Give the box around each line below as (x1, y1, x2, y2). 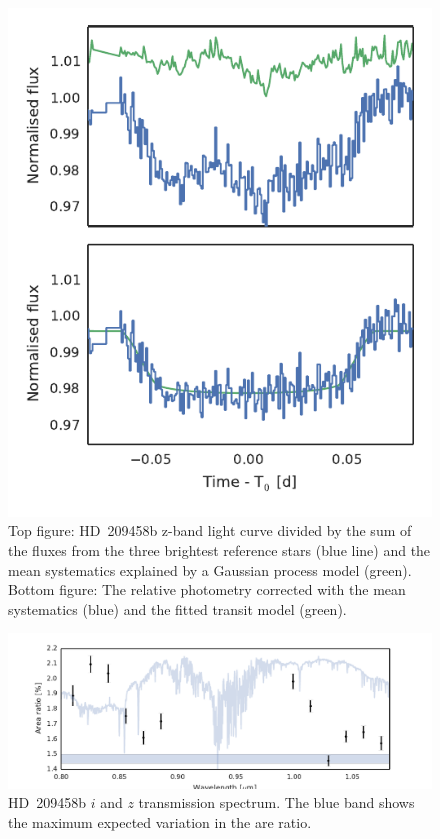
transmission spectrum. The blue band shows (138, 792, 415, 813)
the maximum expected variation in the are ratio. (8, 811, 312, 832)
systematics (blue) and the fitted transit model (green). (8, 598, 347, 619)
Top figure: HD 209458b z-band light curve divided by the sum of (8, 520, 412, 541)
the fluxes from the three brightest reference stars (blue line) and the (8, 539, 431, 560)
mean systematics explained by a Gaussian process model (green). (8, 559, 412, 580)
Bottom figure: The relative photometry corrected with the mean (8, 579, 406, 600)
